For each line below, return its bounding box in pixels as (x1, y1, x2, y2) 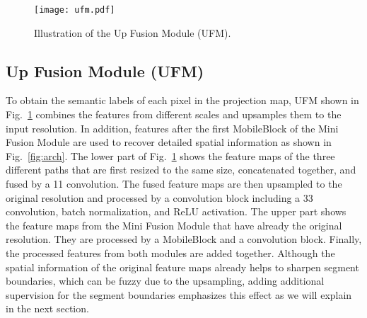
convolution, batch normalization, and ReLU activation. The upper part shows (6, 204, 346, 219)
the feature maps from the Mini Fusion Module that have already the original (6, 217, 342, 232)
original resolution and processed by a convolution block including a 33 (6, 190, 313, 205)
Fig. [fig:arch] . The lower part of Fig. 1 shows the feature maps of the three (6, 148, 335, 163)
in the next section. (6, 301, 89, 316)
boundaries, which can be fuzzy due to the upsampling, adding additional (6, 273, 325, 288)
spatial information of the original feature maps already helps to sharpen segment (6, 259, 359, 274)
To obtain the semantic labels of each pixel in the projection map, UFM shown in (6, 93, 359, 108)
